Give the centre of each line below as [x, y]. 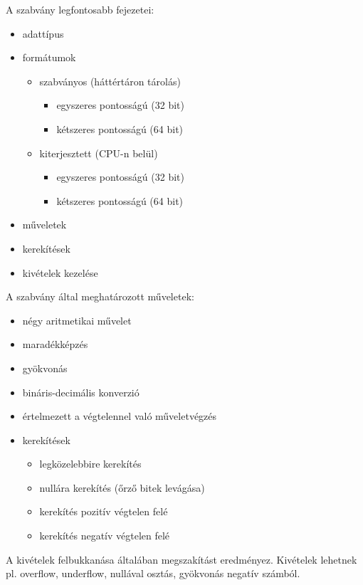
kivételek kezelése [60, 272]
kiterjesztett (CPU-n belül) [99, 153]
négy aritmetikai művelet [77, 320]
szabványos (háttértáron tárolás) [110, 81]
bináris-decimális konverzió [81, 392]
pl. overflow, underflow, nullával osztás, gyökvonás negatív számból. [153, 573]
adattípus [43, 33]
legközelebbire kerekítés [90, 464]
